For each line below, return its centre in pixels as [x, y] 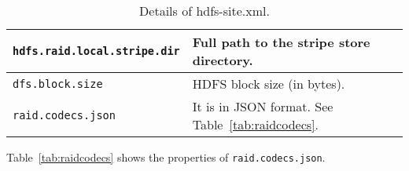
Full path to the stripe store [281, 42]
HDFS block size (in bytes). [269, 84]
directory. [223, 60]
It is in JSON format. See [263, 106]
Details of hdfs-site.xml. [204, 11]
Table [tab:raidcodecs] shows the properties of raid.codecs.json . [166, 157]
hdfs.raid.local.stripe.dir [96, 51]
